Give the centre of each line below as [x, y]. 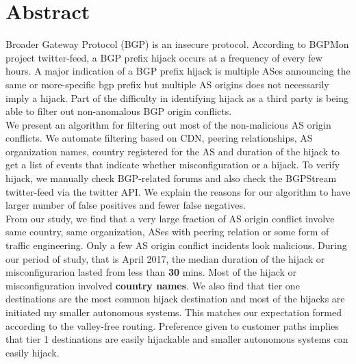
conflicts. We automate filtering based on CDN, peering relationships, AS [159, 138]
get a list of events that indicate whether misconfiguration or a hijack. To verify [173, 165]
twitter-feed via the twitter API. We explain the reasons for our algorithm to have [178, 191]
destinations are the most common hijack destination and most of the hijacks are [175, 299]
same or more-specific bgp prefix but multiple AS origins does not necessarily [167, 84]
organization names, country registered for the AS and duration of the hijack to [173, 151]
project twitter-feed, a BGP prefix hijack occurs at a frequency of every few [164, 57]
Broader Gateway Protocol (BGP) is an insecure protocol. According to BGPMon [177, 44]
